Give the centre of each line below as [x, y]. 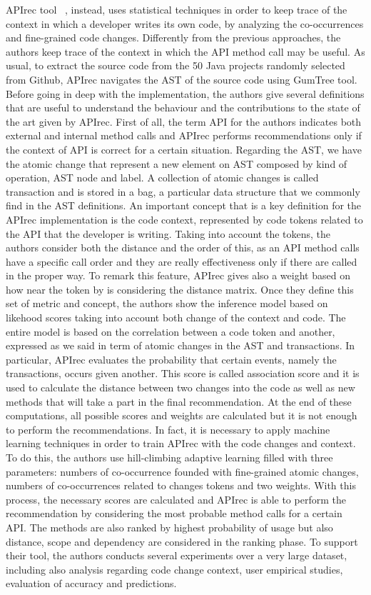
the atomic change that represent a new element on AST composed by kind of [177, 163]
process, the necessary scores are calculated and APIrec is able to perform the [176, 499]
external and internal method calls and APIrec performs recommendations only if [184, 135]
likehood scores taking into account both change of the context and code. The [176, 317]
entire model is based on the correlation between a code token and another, [171, 331]
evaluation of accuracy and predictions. [91, 583]
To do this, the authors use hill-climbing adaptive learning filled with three [169, 457]
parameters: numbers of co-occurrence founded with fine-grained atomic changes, [182, 471]
